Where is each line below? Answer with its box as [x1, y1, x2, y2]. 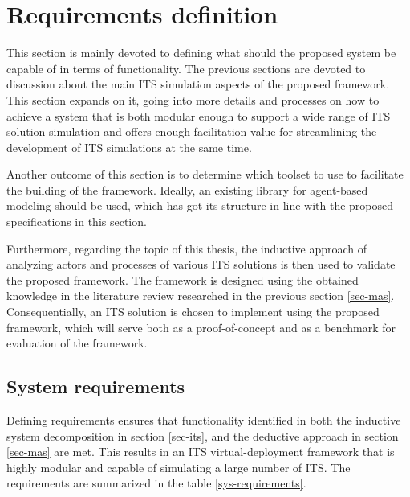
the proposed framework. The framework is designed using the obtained [6, 271, 359, 288]
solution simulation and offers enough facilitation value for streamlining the [6, 123, 377, 140]
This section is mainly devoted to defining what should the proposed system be [6, 44, 396, 61]
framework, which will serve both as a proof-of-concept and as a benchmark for [6, 318, 396, 335]
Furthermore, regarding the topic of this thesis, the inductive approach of [6, 240, 367, 257]
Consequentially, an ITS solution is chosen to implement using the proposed [6, 303, 380, 320]
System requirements [6, 374, 185, 399]
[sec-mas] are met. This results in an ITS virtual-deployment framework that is [6, 443, 395, 460]
